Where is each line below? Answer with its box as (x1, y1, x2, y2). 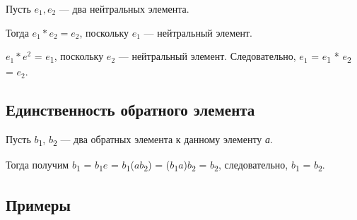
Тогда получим (6, 157, 69, 172)
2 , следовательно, (214, 157, 288, 174)
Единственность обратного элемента (6, 99, 255, 121)
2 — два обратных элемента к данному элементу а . (52, 132, 273, 148)
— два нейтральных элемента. (59, 1, 189, 16)
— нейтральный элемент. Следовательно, (118, 49, 296, 63)
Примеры (6, 193, 71, 215)
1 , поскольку (49, 49, 104, 65)
